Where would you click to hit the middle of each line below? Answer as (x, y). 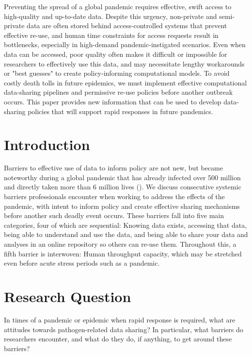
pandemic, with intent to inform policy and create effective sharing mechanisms (122, 206)
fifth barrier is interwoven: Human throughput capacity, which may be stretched (123, 253)
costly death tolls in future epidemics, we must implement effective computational (126, 82)
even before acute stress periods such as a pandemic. (82, 263)
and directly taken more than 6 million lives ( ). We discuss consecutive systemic (123, 187)
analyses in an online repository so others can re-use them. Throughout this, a (120, 244)
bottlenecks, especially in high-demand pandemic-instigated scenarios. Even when (125, 44)
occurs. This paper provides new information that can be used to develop (113, 101)
